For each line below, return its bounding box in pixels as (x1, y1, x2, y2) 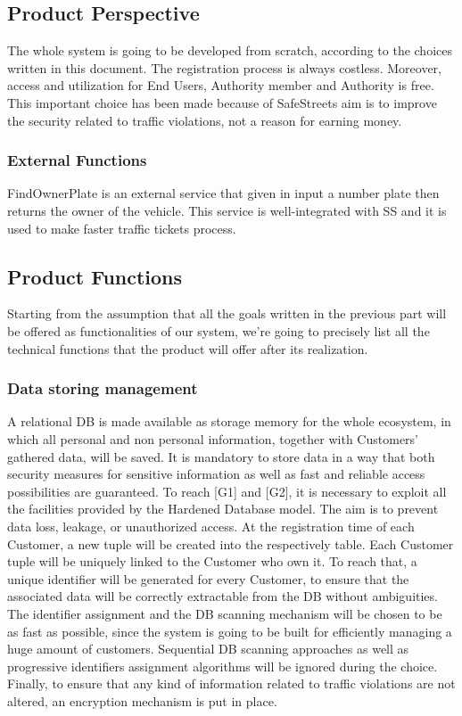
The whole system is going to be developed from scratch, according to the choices (7, 41, 452, 60)
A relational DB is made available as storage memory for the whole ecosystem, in (7, 412, 451, 431)
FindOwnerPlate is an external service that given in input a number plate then (7, 184, 440, 202)
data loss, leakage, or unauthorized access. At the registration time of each (7, 516, 415, 535)
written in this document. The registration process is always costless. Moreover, (7, 58, 441, 77)
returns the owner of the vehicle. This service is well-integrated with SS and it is (7, 201, 447, 219)
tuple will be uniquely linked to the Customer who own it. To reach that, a (7, 552, 417, 571)
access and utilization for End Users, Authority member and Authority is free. (7, 76, 434, 95)
